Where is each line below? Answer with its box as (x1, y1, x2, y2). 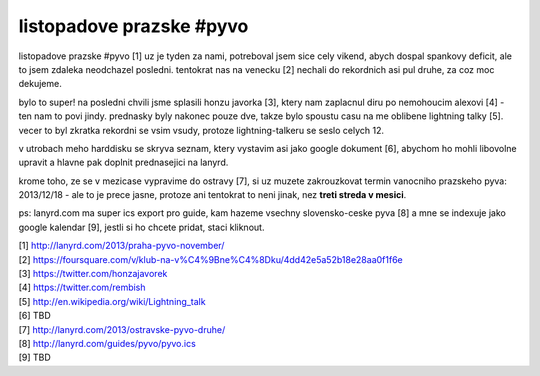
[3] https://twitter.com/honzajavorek (18, 268, 168, 280)
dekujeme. (18, 78, 62, 90)
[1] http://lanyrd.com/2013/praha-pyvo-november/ (18, 240, 225, 252)
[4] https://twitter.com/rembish (18, 281, 146, 294)
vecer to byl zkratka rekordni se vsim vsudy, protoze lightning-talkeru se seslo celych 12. (18, 124, 385, 136)
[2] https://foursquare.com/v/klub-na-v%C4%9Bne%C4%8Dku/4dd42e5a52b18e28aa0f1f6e (18, 253, 404, 265)
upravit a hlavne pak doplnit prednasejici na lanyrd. (18, 156, 229, 169)
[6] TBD (18, 310, 52, 322)
